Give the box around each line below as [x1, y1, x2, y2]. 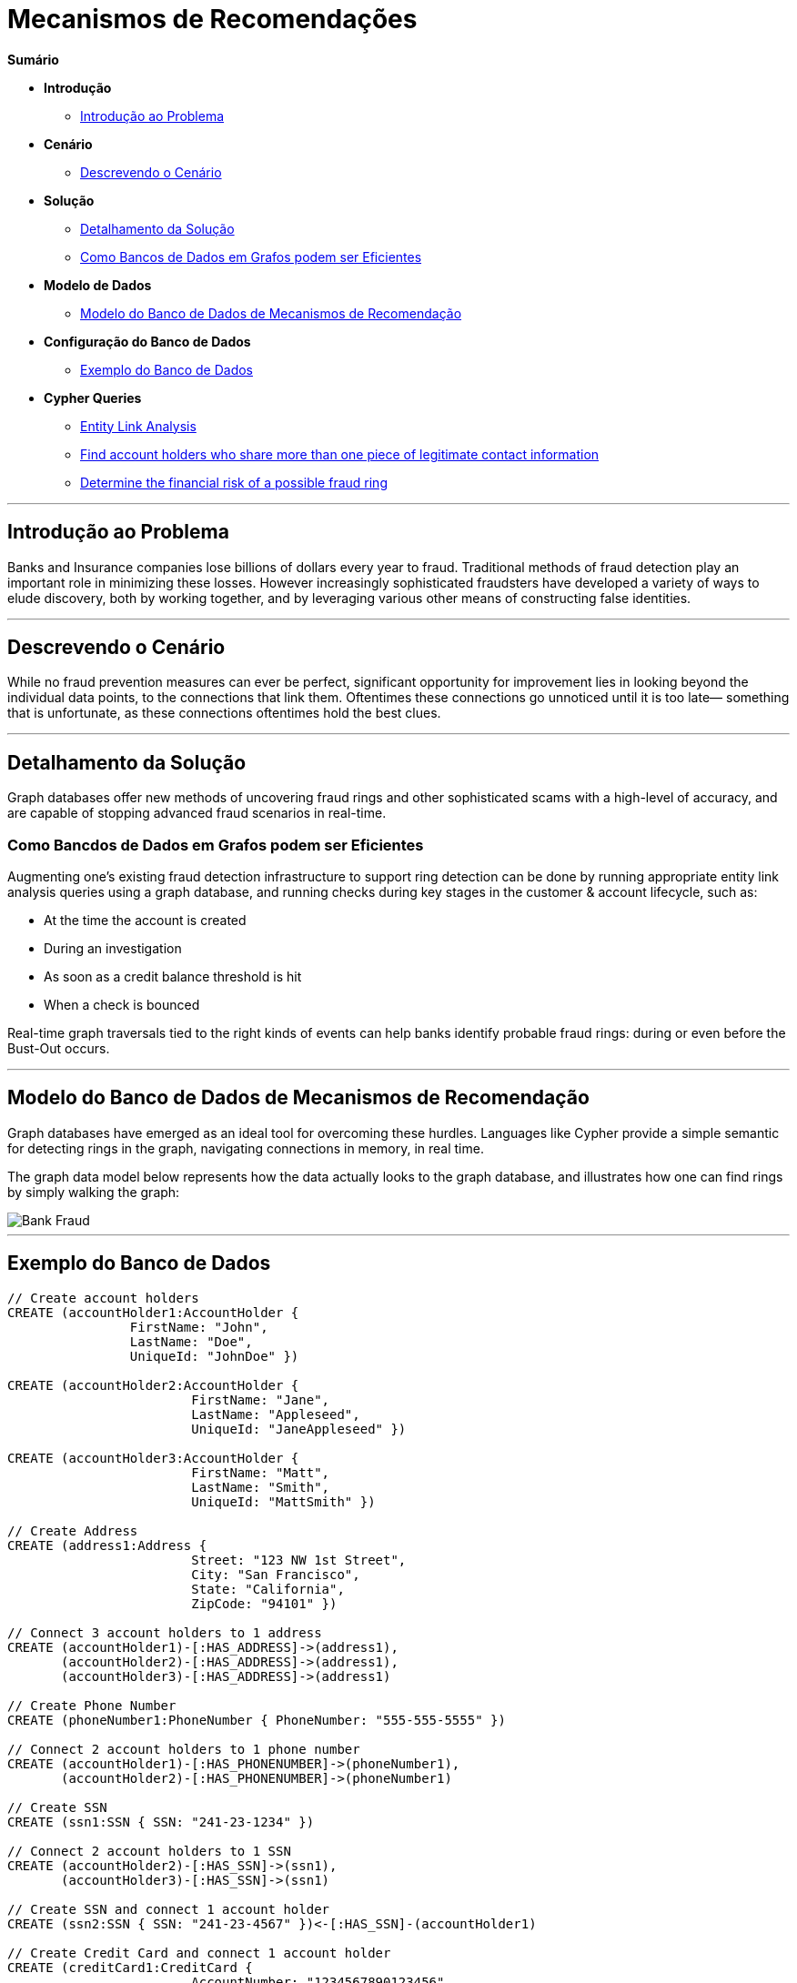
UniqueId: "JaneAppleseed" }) [191, 1421, 407, 1436]
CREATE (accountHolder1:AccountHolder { [7, 1304, 299, 1320]
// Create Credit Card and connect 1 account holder [7, 1945, 391, 1960]
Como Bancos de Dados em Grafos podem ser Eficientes [80, 248, 422, 265]
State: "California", [191, 1581, 345, 1596]
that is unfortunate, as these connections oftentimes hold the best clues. [7, 705, 441, 721]
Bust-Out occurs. [7, 1041, 110, 1057]
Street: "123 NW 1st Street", [191, 1552, 407, 1567]
